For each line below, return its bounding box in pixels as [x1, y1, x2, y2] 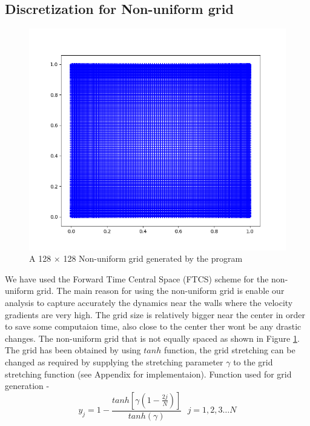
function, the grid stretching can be [163, 344, 295, 356]
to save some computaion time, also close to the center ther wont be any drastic [5, 320, 302, 333]
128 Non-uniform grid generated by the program [63, 252, 243, 265]
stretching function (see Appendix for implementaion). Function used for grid [5, 367, 292, 380]
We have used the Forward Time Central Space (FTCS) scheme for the [5, 272, 269, 285]
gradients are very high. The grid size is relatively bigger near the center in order [5, 308, 306, 321]
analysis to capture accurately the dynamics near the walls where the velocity [5, 296, 293, 308]
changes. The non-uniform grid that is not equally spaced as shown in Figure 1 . [5, 331, 300, 344]
